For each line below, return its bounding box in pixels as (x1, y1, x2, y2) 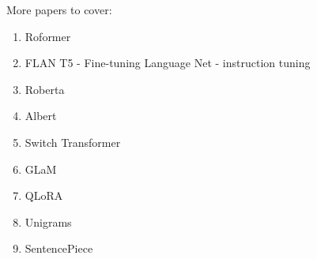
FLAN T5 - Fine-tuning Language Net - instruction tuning (25, 54, 311, 71)
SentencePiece (25, 240, 93, 257)
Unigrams (25, 213, 72, 230)
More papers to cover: (6, 2, 112, 17)
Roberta (25, 81, 65, 97)
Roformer (25, 28, 71, 44)
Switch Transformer (25, 133, 121, 150)
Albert (25, 107, 57, 124)
